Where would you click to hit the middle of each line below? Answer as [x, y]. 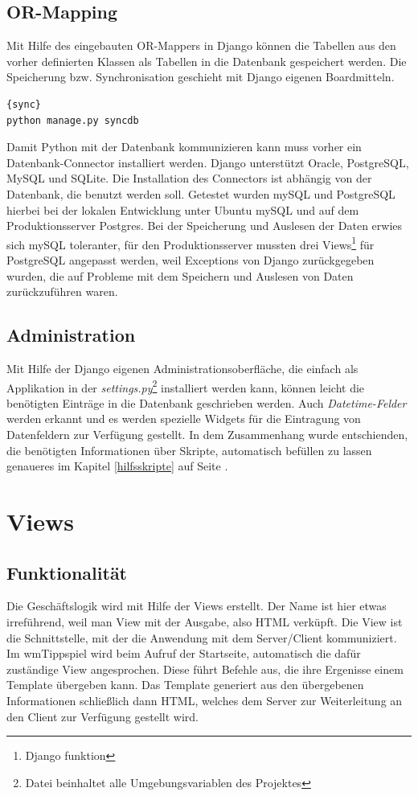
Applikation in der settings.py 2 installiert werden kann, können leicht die [186, 386]
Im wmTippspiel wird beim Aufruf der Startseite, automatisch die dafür [184, 653]
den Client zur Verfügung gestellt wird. [102, 716]
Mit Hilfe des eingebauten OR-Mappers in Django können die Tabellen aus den [201, 45]
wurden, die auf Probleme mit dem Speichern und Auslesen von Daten [180, 275]
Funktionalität [67, 572]
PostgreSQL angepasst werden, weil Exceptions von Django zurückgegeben [191, 259]
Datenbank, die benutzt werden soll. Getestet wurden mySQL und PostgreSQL [201, 193]
